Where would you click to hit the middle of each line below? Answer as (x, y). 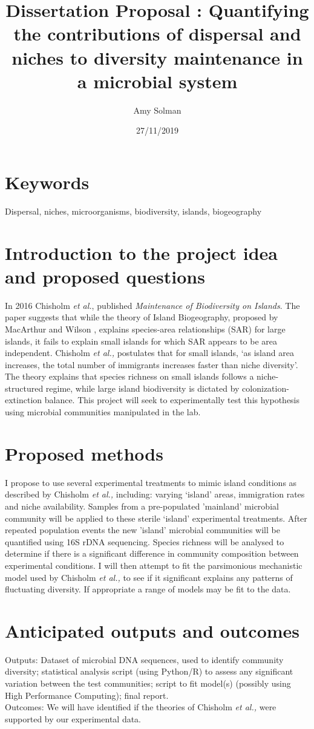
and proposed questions (105, 276)
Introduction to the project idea (141, 252)
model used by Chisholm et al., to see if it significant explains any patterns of (149, 577)
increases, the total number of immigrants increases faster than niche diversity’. (152, 364)
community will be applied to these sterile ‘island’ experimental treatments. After (156, 518)
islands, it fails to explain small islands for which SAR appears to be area (141, 341)
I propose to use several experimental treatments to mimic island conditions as (151, 482)
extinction (24, 400)
